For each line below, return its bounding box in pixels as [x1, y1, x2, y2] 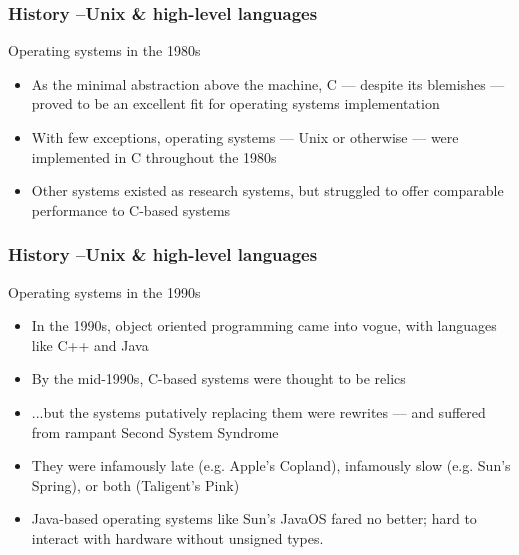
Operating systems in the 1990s [8, 281, 201, 302]
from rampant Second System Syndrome [31, 421, 279, 442]
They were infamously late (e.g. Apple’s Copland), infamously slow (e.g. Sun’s [31, 455, 511, 476]
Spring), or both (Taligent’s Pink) [31, 474, 240, 495]
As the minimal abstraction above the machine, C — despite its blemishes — [31, 73, 505, 94]
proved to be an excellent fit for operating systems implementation [31, 93, 440, 114]
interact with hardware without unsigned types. [31, 527, 324, 548]
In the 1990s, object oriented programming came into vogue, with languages [31, 315, 497, 336]
